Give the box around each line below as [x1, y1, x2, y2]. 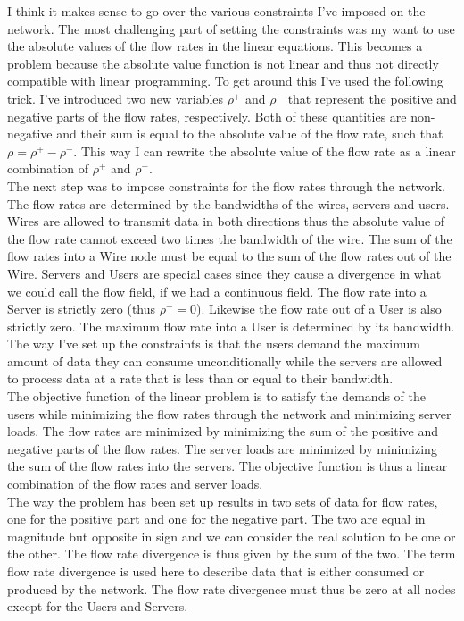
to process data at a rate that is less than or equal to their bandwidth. [7, 369, 394, 388]
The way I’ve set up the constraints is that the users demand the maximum [7, 334, 420, 353]
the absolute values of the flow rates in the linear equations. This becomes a [7, 37, 423, 55]
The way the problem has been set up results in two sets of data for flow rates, [7, 491, 438, 510]
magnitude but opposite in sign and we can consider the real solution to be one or [7, 526, 456, 545]
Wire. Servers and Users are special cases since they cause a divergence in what [7, 264, 442, 282]
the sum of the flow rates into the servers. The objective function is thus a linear [7, 457, 448, 475]
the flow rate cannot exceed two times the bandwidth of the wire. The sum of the [7, 229, 452, 248]
